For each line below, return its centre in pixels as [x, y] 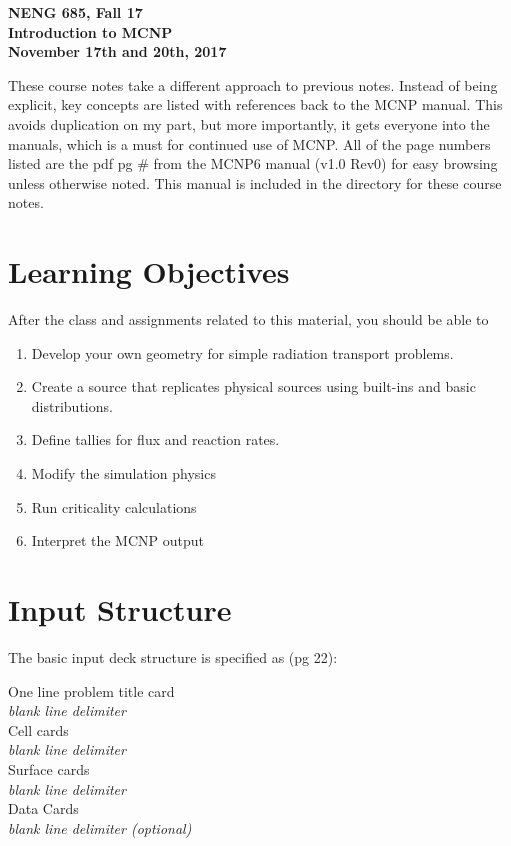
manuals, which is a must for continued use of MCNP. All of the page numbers [249, 143]
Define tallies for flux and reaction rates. [155, 439]
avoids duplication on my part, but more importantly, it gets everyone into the [249, 123]
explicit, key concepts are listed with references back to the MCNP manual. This [255, 104]
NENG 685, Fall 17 [75, 12]
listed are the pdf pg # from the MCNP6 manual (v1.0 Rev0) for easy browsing [253, 163]
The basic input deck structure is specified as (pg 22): [173, 656]
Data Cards [43, 808]
